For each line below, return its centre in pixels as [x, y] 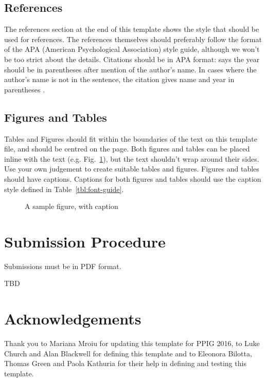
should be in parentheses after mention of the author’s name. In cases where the [130, 69]
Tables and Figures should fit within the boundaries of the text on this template [131, 138]
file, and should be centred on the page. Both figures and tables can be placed [127, 149]
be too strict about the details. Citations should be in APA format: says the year [132, 59]
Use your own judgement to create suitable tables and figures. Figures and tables [132, 169]
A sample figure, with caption [72, 206]
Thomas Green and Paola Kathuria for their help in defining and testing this [125, 363]
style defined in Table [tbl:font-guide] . [64, 189]
